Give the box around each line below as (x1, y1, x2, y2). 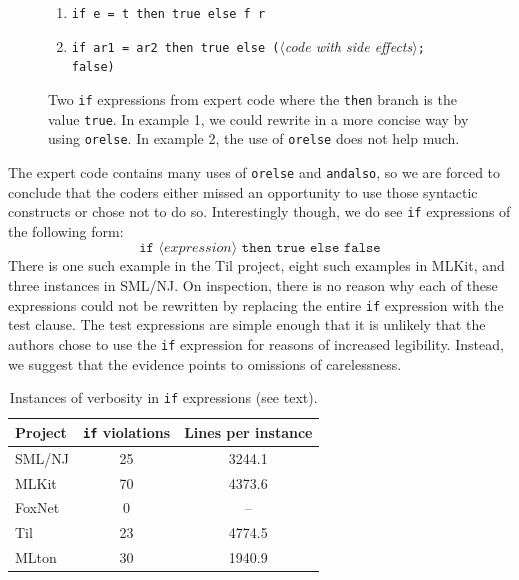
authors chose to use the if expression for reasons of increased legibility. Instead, (8, 333, 504, 354)
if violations (83, 421, 171, 442)
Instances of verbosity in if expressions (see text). (9, 387, 318, 408)
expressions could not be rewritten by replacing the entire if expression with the (8, 294, 504, 315)
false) (71, 60, 115, 75)
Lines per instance (184, 421, 313, 442)
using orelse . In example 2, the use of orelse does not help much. (48, 128, 460, 149)
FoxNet (15, 497, 60, 518)
